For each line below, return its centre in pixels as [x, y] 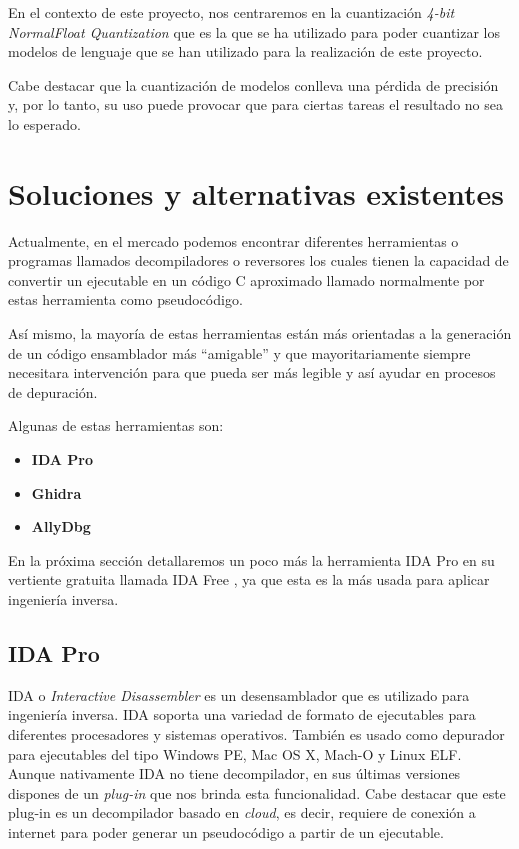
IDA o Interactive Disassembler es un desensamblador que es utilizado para [239, 694]
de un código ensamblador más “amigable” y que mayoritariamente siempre [239, 352]
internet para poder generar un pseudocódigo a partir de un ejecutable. [226, 831]
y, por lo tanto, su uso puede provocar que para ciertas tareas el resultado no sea [255, 104]
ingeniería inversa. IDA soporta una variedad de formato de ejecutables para [242, 714]
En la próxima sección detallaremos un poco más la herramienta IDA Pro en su [251, 559]
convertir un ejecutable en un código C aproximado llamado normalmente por [246, 279]
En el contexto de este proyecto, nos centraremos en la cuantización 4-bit [231, 12]
